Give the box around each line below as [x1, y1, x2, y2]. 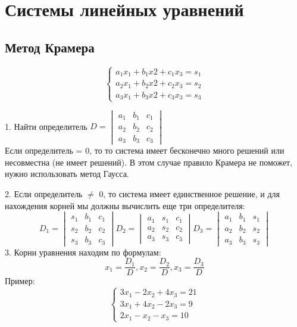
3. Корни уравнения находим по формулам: [5, 245, 161, 258]
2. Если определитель [5, 187, 83, 200]
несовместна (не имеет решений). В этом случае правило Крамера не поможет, [5, 155, 293, 168]
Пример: [5, 275, 35, 287]
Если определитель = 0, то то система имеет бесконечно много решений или [5, 144, 285, 157]
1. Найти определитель [5, 120, 87, 132]
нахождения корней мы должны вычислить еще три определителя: [5, 199, 245, 211]
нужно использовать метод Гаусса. [5, 167, 129, 180]
